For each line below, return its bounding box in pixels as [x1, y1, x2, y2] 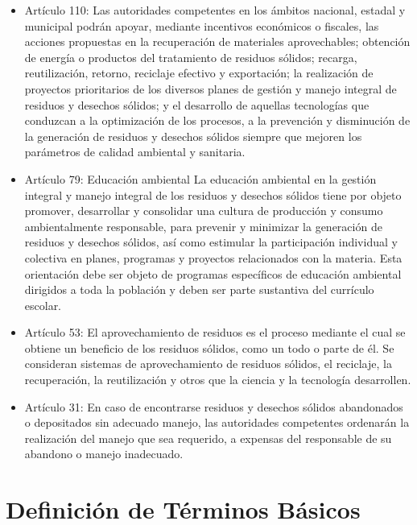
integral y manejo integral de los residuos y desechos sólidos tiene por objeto [24, 186, 402, 203]
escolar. [24, 296, 62, 313]
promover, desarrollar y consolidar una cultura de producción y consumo [24, 202, 383, 219]
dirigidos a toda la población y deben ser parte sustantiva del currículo [24, 281, 374, 298]
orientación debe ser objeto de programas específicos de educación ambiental [24, 265, 402, 282]
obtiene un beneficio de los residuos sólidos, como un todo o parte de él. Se [24, 339, 394, 356]
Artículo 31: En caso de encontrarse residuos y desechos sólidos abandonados [24, 398, 403, 415]
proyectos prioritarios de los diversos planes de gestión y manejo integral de [24, 80, 397, 97]
